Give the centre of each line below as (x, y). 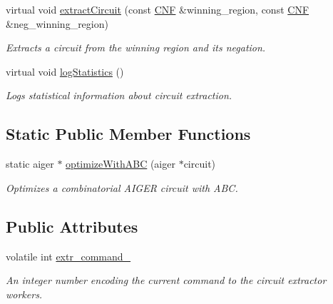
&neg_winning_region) (57, 23)
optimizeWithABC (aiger (121, 164)
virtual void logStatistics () (65, 71)
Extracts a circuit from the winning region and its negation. (136, 47)
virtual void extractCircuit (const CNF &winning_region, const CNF (158, 9)
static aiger (30, 164)
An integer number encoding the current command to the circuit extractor (166, 280)
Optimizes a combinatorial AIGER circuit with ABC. (122, 187)
